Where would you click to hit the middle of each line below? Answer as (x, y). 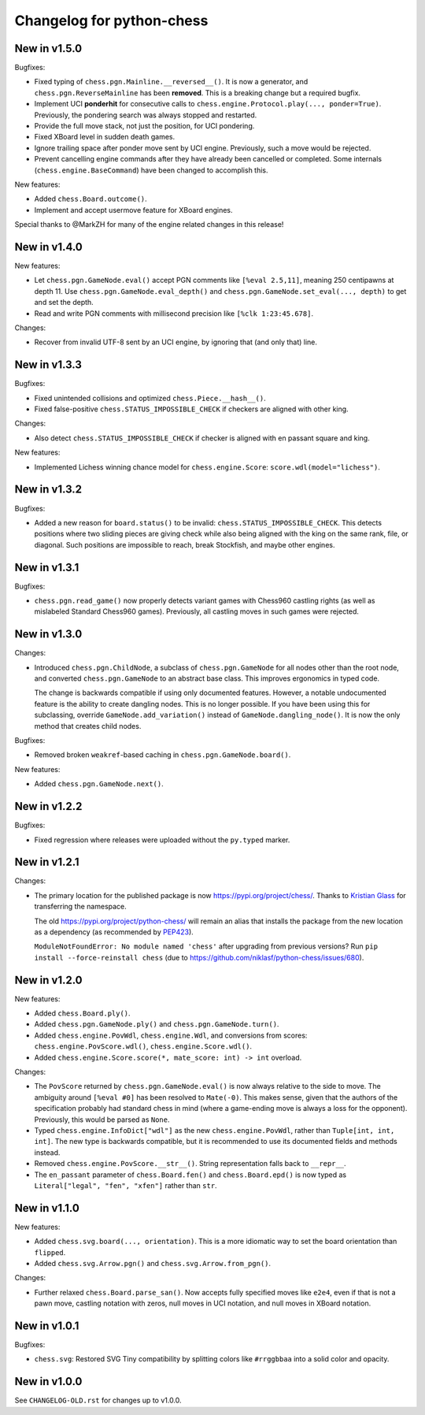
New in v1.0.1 (47, 1326)
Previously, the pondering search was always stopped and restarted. (146, 115)
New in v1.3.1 (47, 567)
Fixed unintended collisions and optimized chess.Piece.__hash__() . (150, 398)
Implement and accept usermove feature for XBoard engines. (133, 210)
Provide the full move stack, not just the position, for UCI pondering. (144, 126)
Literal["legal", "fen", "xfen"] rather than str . (126, 1185)
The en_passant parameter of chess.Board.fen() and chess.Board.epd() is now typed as (190, 1175)
